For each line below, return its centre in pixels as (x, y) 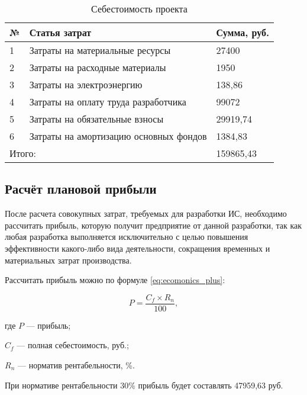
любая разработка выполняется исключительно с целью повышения (127, 237)
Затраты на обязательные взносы (96, 119)
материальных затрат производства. (68, 260)
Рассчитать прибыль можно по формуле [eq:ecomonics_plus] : (115, 280)
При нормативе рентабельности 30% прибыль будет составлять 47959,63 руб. (144, 385)
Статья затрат (60, 32)
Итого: (23, 153)
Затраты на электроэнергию (86, 84)
